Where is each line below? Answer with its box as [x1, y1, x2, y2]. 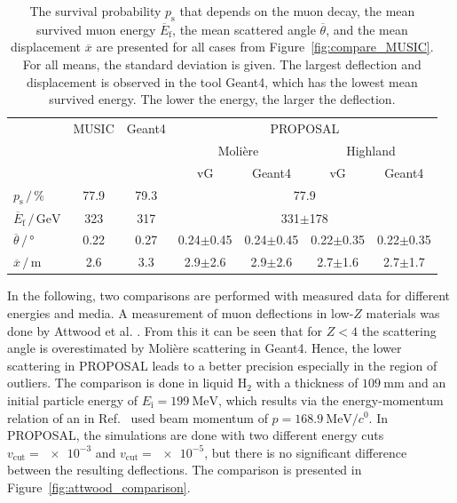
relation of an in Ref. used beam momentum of [7, 408, 268, 427]
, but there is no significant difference [204, 443, 407, 461]
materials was [366, 303, 440, 322]
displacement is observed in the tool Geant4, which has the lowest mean [27, 72, 418, 91]
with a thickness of [256, 373, 359, 392]
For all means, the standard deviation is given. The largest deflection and [22, 54, 422, 73]
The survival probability [29, 2, 162, 20]
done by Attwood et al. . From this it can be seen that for [7, 321, 323, 339]
